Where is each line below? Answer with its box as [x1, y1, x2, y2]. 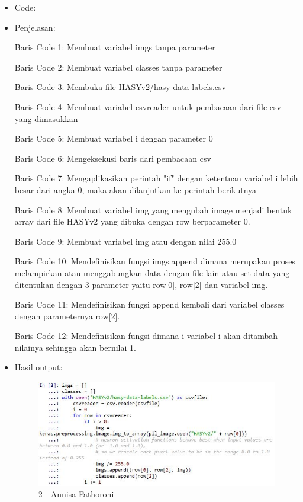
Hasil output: [14, 361, 63, 373]
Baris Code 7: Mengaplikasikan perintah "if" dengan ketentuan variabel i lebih [14, 172, 298, 184]
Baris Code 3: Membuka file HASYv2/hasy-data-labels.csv [14, 81, 226, 93]
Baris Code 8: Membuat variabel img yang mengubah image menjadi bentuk [14, 203, 292, 216]
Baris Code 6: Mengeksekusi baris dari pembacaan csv [14, 152, 211, 164]
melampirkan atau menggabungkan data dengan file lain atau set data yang [14, 266, 290, 279]
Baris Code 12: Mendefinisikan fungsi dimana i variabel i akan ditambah [14, 330, 278, 342]
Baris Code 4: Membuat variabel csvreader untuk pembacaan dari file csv [14, 100, 281, 113]
